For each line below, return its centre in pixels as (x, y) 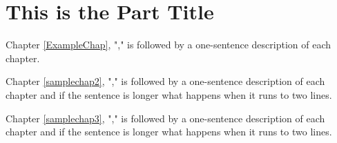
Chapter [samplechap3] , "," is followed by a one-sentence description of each (165, 118)
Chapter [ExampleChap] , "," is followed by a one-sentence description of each (168, 45)
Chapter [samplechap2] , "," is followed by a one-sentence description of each (165, 81)
